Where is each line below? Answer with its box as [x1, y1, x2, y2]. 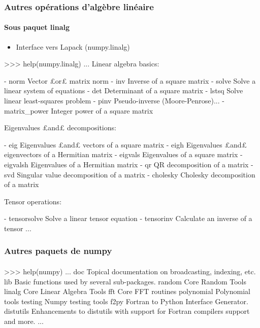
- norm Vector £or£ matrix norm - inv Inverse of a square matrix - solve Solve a [4, 75, 256, 86]
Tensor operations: [4, 196, 62, 206]
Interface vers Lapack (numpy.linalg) [16, 41, 130, 52]
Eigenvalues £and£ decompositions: [4, 122, 116, 133]
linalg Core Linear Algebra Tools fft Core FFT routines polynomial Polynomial [4, 286, 250, 297]
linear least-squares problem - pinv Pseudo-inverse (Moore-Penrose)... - [4, 95, 224, 106]
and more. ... [4, 315, 44, 326]
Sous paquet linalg [4, 22, 70, 32]
